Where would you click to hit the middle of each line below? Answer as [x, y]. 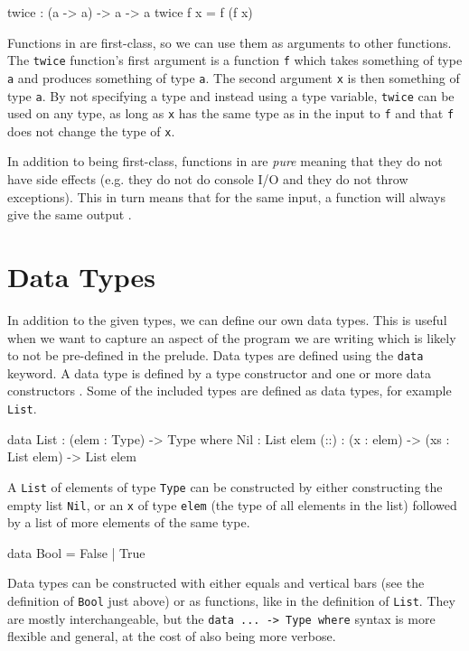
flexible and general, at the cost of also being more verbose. [172, 636]
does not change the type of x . [91, 130]
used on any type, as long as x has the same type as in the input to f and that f [231, 113]
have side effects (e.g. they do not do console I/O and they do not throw [208, 179]
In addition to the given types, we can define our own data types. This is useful [227, 319]
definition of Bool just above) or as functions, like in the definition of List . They [231, 600]
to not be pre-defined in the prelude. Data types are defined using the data [216, 355]
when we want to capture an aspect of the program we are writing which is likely [232, 337]
